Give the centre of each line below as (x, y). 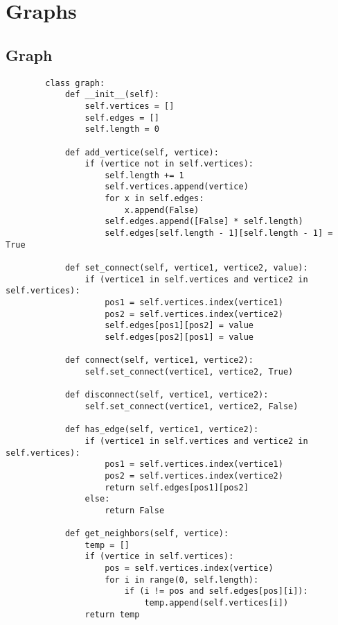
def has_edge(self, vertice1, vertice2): (162, 430)
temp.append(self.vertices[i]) (216, 603)
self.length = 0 (122, 129)
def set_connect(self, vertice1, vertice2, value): (186, 268)
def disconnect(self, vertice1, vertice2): (167, 395)
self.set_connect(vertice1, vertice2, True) (189, 371)
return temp (112, 614)
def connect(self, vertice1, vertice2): (159, 360)
